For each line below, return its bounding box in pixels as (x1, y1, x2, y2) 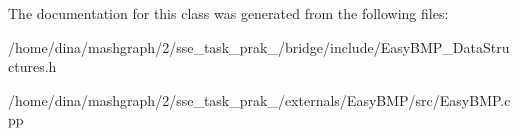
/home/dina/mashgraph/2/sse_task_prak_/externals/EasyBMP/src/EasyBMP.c (8, 89, 511, 110)
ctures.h (8, 56, 57, 77)
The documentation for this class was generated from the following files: (8, 3, 449, 23)
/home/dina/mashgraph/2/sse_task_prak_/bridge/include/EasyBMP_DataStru (8, 36, 510, 57)
